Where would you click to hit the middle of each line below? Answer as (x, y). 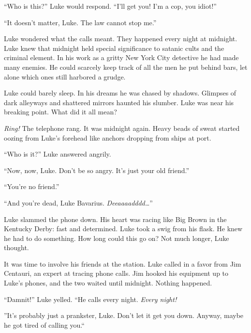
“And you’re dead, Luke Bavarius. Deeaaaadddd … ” (78, 202)
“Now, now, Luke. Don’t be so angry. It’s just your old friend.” (97, 170)
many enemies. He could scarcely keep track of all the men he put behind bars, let (126, 67)
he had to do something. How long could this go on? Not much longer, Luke (117, 238)
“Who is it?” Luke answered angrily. (58, 154)
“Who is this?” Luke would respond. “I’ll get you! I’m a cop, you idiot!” (110, 6)
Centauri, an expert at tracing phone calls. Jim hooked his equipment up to (116, 273)
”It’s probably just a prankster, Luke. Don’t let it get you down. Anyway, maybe (124, 315)
